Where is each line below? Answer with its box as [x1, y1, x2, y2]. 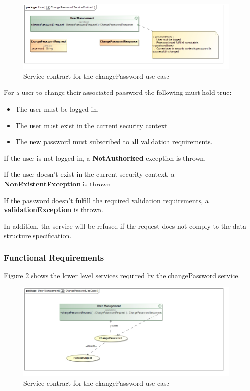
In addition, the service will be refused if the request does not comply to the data [4, 221, 246, 231]
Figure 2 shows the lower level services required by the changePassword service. [4, 270, 240, 280]
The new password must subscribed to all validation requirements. [15, 136, 213, 147]
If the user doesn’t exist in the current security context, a [4, 169, 175, 179]
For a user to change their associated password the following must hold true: [4, 87, 232, 97]
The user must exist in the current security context [15, 120, 167, 130]
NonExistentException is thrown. [4, 178, 113, 188]
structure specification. [4, 230, 72, 241]
